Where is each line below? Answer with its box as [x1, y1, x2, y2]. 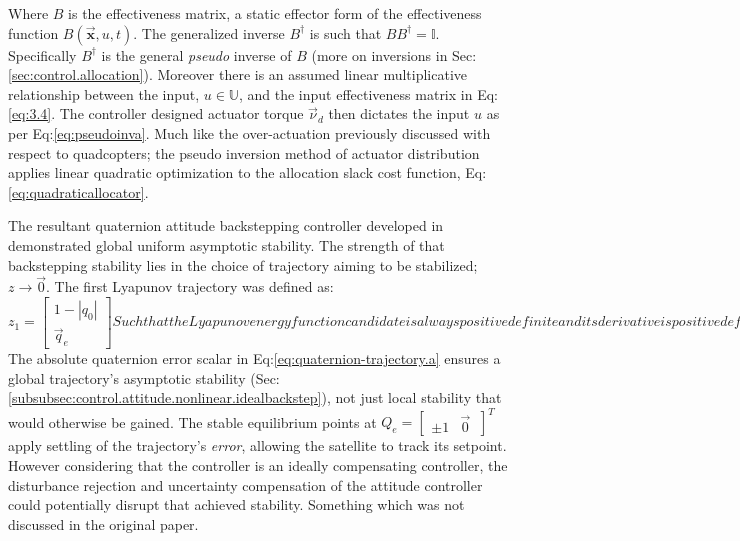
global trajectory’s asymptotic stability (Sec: [8, 367, 280, 388]
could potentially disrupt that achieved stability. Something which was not [8, 494, 465, 515]
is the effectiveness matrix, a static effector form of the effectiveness [68, 3, 482, 23]
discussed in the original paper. [8, 513, 199, 534]
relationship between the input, [8, 83, 200, 104]
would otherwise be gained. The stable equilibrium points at [8, 411, 377, 432]
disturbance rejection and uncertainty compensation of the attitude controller [8, 474, 483, 495]
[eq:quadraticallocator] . [8, 181, 149, 202]
